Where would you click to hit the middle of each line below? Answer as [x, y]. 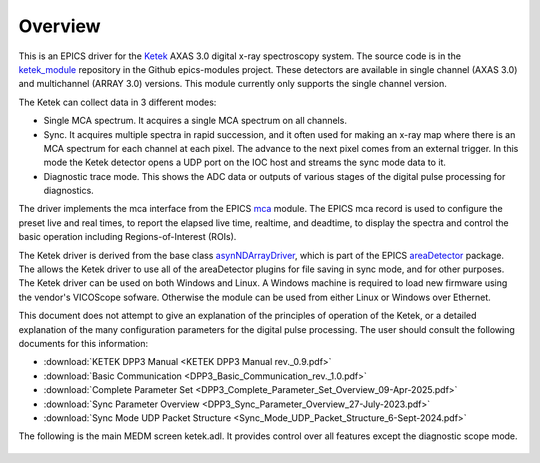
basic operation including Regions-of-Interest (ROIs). [127, 237]
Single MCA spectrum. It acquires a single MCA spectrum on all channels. [195, 121]
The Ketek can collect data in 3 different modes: [117, 102]
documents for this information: [83, 343]
